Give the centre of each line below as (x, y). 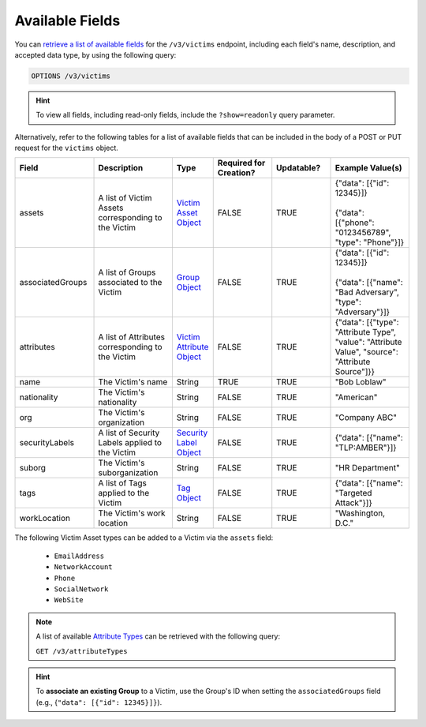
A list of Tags (123, 483)
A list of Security (129, 433)
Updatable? (299, 168)
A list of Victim (125, 198)
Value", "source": (366, 352)
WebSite (69, 600)
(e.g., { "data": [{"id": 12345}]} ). (99, 702)
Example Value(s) (368, 168)
